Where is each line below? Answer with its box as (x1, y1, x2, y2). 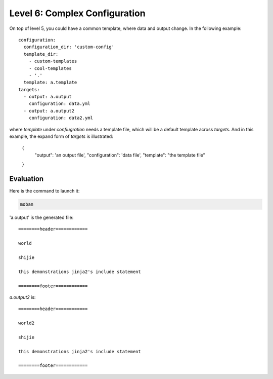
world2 (18, 320, 35, 326)
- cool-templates (28, 65, 72, 71)
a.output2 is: (9, 294, 36, 300)
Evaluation (9, 175, 44, 183)
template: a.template (23, 80, 77, 86)
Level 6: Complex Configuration (9, 8, 146, 19)
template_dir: (23, 51, 59, 57)
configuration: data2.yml (28, 115, 94, 121)
